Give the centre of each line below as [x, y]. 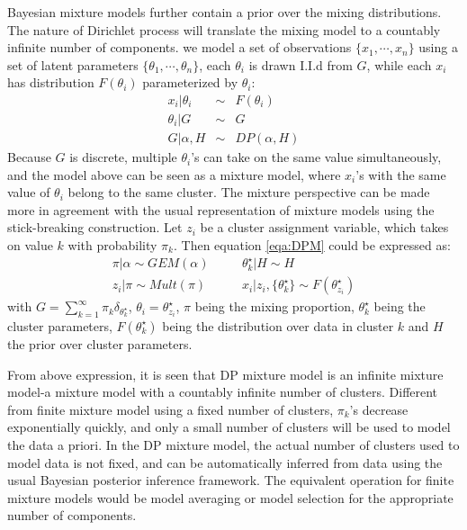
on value [30, 245]
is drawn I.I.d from [301, 64]
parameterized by [190, 82]
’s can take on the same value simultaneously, [316, 157]
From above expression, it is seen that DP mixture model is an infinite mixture [225, 374]
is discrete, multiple [123, 157]
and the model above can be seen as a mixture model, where [174, 174]
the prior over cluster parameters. [100, 343]
